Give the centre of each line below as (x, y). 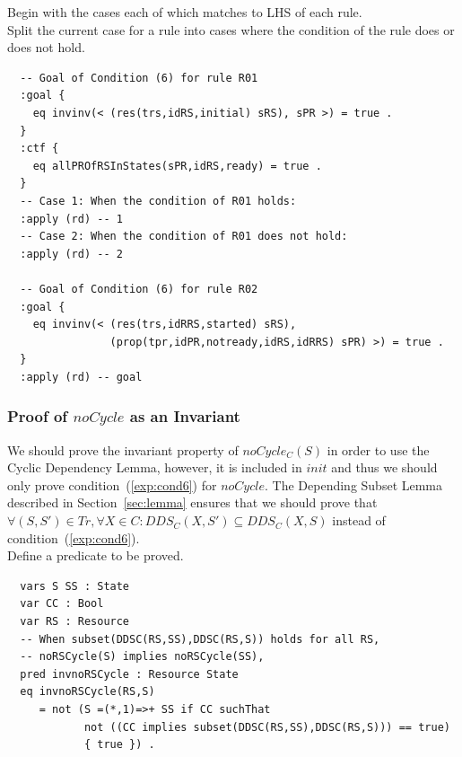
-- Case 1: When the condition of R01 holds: (158, 201)
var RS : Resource (75, 622)
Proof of (38, 416)
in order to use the (378, 449)
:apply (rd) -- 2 (71, 254)
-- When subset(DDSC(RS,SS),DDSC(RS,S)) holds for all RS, (200, 639)
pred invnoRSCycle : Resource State (129, 674)
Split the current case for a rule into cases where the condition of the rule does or (231, 29)
